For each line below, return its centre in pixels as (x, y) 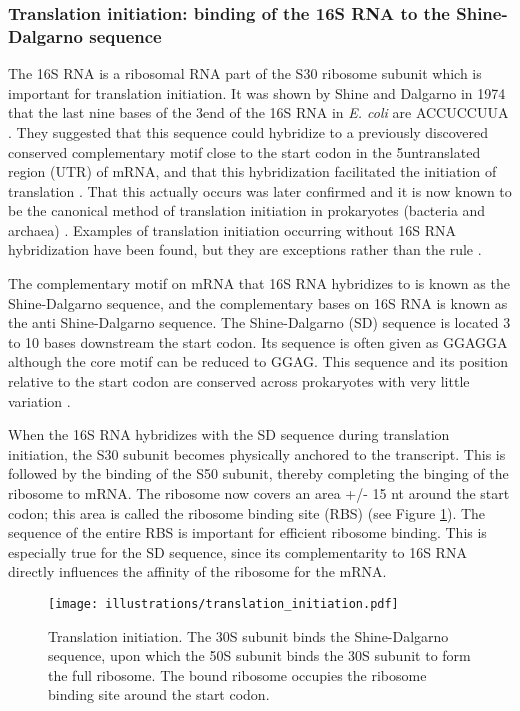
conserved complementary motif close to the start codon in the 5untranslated (244, 151)
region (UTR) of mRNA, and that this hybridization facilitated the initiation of (252, 171)
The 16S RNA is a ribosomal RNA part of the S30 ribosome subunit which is (245, 73)
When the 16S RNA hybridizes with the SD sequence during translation (229, 434)
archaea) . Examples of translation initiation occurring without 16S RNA (232, 229)
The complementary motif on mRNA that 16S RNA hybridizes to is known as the (259, 283)
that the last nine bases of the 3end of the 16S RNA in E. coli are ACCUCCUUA (258, 112)
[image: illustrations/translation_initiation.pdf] (223, 603)
